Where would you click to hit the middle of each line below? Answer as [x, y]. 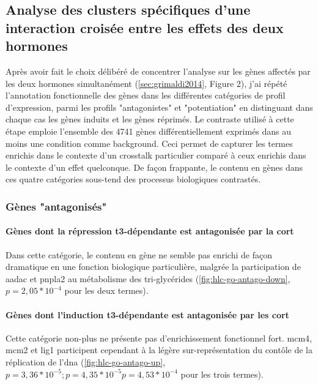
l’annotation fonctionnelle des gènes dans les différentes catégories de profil [146, 95]
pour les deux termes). [106, 290]
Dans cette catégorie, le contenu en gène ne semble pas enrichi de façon [139, 254]
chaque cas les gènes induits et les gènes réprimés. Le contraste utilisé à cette [150, 119]
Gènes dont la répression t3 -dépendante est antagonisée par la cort [150, 231]
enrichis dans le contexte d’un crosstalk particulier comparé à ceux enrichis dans [156, 155]
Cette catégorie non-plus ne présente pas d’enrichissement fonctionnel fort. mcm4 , [159, 338]
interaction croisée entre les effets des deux [145, 27]
